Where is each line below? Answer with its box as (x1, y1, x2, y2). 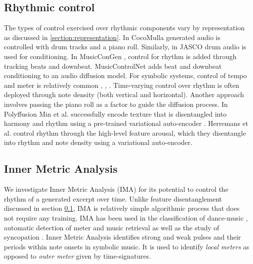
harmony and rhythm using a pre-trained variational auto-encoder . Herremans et (4, 118, 249, 128)
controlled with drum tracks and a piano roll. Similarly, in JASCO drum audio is (4, 41, 247, 52)
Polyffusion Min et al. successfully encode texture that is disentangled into (4, 108, 227, 119)
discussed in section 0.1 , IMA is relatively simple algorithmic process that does (4, 203, 240, 213)
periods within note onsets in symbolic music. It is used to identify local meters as (4, 241, 250, 251)
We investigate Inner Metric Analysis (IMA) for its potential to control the (4, 184, 229, 194)
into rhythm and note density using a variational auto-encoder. (4, 137, 192, 147)
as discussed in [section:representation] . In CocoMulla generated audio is (4, 32, 221, 42)
